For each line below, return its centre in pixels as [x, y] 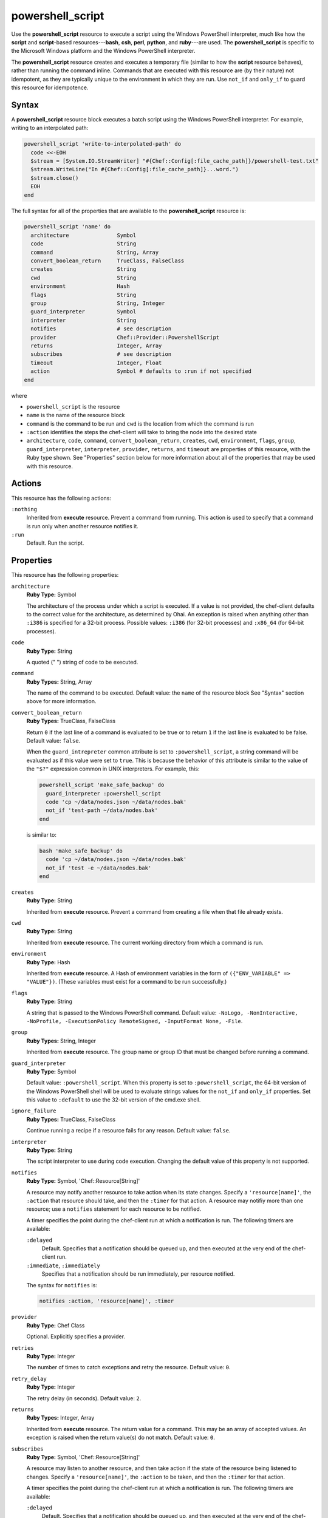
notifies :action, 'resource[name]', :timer [107, 1301]
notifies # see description [101, 329]
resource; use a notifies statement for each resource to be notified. [114, 1209]
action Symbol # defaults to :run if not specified [141, 371]
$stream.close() [55, 178]
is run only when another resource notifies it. [83, 526]
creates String [84, 269]
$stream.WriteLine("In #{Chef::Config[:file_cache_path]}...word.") [135, 169]
